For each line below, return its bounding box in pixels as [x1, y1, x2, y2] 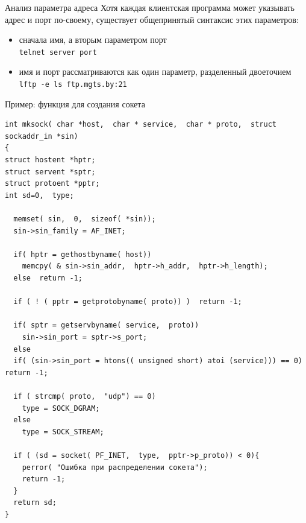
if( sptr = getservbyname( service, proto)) [13, 321, 199, 330]
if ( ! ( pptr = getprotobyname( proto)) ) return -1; [13, 297, 242, 306]
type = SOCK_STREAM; [22, 427, 104, 436]
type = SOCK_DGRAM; [22, 404, 100, 413]
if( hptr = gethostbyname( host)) [13, 250, 152, 259]
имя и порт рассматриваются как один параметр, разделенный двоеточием [19, 65, 292, 78]
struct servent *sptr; [5, 167, 96, 176]
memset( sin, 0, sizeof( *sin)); [13, 215, 156, 224]
